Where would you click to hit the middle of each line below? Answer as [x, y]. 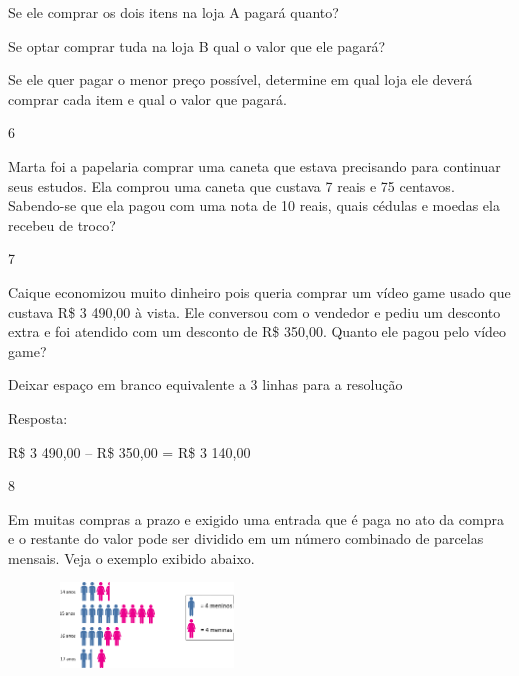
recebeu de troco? [62, 224]
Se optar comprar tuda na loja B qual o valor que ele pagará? [197, 45]
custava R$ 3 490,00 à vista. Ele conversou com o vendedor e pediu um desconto [254, 311]
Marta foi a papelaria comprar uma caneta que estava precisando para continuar [254, 165]
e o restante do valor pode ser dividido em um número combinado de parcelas [246, 538]
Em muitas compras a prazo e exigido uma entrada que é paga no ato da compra [256, 518]
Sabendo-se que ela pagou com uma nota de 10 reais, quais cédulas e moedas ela [254, 205]
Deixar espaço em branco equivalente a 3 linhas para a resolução [205, 384]
